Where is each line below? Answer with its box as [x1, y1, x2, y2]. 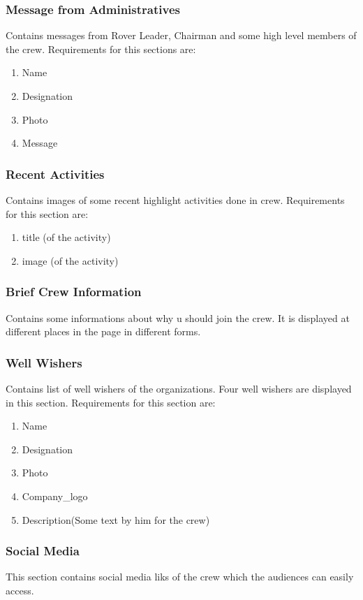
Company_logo [22, 488, 88, 503]
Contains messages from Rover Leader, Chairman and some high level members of [6, 28, 357, 43]
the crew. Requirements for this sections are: [6, 41, 196, 56]
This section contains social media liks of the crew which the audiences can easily [6, 569, 354, 584]
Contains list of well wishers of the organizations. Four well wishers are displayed [6, 381, 352, 395]
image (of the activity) [22, 253, 119, 268]
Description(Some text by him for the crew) [22, 512, 210, 527]
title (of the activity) [22, 230, 111, 244]
